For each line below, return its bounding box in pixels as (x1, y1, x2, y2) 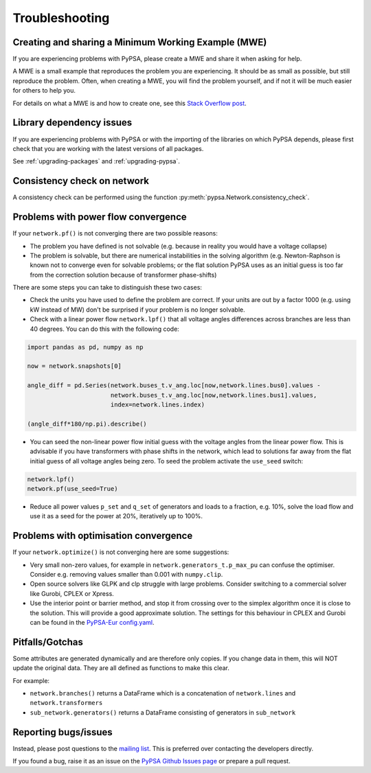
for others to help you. (12, 86, 76, 95)
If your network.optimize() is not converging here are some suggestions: (12, 548, 229, 556)
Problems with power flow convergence (12, 211, 187, 223)
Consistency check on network (12, 175, 149, 187)
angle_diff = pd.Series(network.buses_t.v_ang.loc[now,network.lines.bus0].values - (27, 382, 321, 389)
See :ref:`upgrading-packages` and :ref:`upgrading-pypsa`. (12, 157, 180, 165)
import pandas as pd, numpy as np (27, 343, 144, 351)
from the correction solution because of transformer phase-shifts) (30, 270, 217, 279)
